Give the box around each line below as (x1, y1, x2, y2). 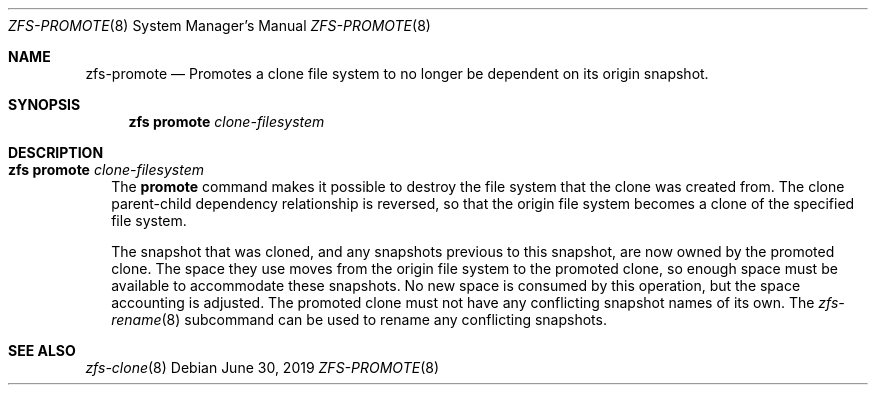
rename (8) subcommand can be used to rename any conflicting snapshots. (111, 311, 607, 328)
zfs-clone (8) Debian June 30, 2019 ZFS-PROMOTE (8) (85, 359, 439, 376)
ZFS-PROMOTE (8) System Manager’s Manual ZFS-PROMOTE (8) (8, 17, 431, 34)
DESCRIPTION (8, 144, 104, 161)
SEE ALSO (8, 342, 76, 359)
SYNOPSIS (8, 96, 81, 113)
